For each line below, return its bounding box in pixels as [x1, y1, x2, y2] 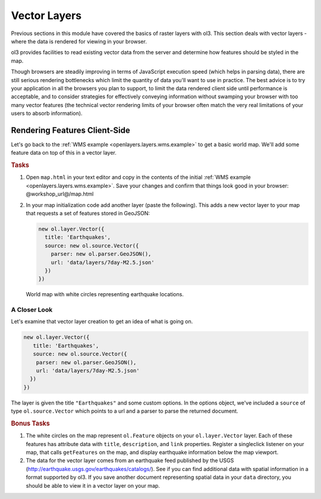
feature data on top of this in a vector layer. [11, 149, 117, 156]
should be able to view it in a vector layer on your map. [26, 482, 160, 489]
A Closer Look [11, 306, 53, 314]
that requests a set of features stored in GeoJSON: [26, 209, 150, 216]
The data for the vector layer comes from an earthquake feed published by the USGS [26, 457, 234, 464]
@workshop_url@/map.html [26, 190, 94, 197]
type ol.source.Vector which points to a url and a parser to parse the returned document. [11, 407, 238, 415]
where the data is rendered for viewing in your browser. [11, 37, 147, 45]
